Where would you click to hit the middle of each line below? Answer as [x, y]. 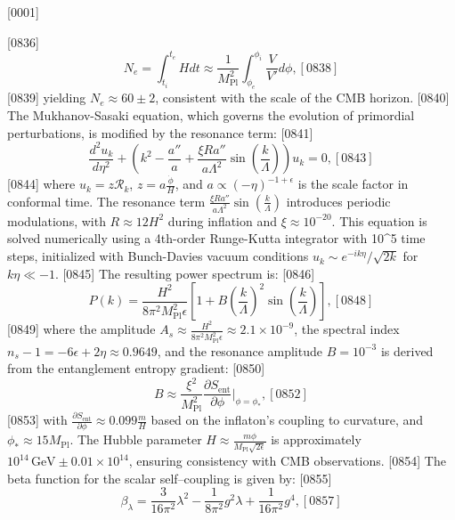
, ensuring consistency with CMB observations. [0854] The [287, 461]
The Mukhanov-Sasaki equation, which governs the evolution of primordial [211, 115]
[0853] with [37, 420]
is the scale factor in [353, 184]
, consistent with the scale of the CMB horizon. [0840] [302, 97]
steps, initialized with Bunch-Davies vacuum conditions [158, 256]
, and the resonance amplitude [240, 350]
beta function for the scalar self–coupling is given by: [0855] [170, 478]
